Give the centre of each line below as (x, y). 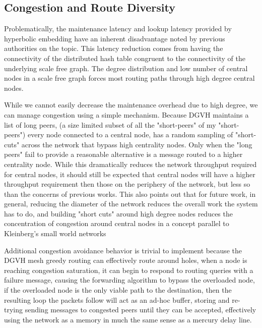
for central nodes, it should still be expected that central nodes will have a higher (130, 174)
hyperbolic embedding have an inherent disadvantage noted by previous (115, 38)
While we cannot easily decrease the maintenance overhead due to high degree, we (131, 105)
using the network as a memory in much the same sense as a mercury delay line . (128, 319)
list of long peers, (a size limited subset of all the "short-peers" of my (110, 124)
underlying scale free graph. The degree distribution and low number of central (126, 68)
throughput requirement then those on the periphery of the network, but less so (127, 184)
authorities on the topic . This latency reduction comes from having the (114, 48)
